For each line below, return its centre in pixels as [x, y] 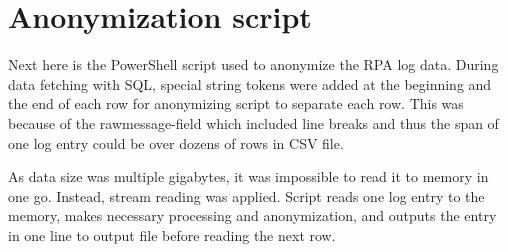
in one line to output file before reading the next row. [172, 234]
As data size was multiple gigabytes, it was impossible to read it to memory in [248, 176]
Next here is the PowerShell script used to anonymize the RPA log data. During [253, 64]
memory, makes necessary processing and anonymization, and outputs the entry [252, 215]
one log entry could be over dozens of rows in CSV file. [176, 142]
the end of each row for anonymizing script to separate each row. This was [236, 103]
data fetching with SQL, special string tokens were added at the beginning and [250, 83]
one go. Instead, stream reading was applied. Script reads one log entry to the [246, 195]
